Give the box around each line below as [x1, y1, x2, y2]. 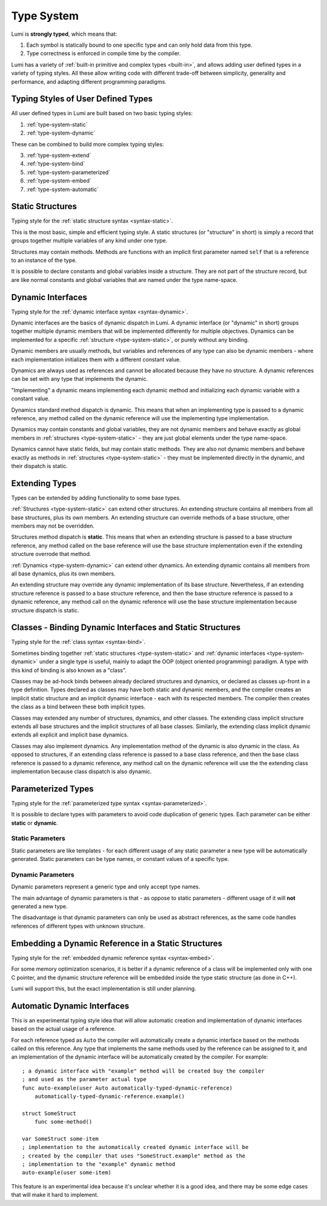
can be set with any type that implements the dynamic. [11, 375, 148, 383]
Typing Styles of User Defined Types [11, 94, 153, 104]
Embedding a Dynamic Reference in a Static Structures [11, 938, 223, 948]
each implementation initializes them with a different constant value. [11, 355, 181, 363]
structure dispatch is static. [11, 606, 79, 614]
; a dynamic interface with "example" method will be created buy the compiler [22, 1067, 265, 1074]
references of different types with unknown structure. [11, 922, 145, 930]
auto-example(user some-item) [22, 1169, 112, 1176]
